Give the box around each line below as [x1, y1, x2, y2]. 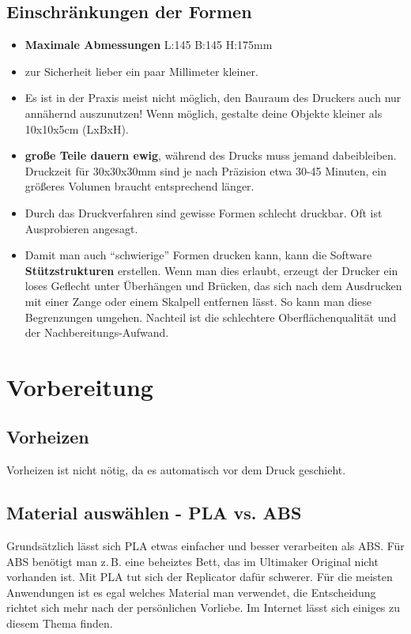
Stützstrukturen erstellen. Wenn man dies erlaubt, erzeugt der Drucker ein [25, 262, 398, 278]
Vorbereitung [6, 370, 153, 402]
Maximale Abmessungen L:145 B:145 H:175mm [25, 36, 273, 53]
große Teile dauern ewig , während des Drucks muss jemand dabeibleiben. [25, 147, 397, 164]
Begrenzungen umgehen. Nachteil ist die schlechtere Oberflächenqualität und [25, 308, 397, 325]
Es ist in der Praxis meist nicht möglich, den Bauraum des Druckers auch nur [25, 89, 402, 106]
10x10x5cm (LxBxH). [25, 120, 129, 137]
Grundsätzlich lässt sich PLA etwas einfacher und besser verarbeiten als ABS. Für [6, 538, 405, 554]
